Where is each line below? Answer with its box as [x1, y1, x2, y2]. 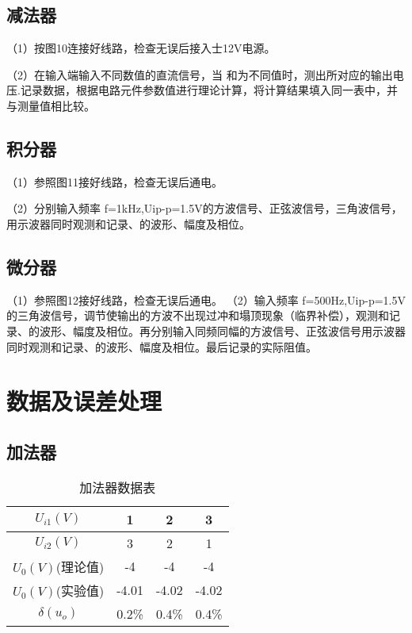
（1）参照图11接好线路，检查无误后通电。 [6, 173, 223, 190]
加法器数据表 [79, 478, 156, 497]
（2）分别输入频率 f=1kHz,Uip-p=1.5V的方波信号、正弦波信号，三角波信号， [6, 200, 402, 217]
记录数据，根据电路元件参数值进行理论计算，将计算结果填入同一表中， [20, 82, 387, 98]
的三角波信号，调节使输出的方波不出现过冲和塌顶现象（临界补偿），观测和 [6, 307, 389, 324]
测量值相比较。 [17, 97, 95, 113]
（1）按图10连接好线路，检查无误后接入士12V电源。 [6, 40, 276, 56]
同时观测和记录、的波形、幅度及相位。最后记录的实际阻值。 [6, 338, 317, 355]
